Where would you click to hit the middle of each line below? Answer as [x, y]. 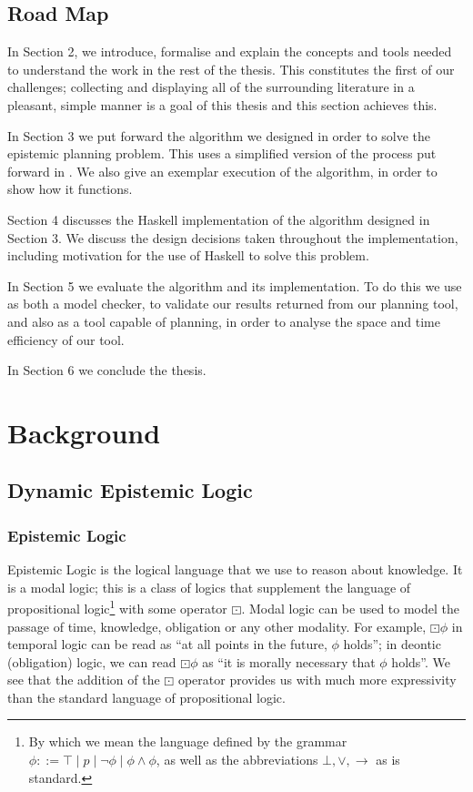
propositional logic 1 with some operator [117, 607]
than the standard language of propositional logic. [146, 697]
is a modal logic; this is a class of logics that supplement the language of [209, 587]
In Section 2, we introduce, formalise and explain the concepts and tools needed [230, 51]
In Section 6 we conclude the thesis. [107, 370]
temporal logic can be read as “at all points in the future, [167, 644]
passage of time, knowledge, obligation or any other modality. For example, [217, 626]
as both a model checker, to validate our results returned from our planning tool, [233, 304]
